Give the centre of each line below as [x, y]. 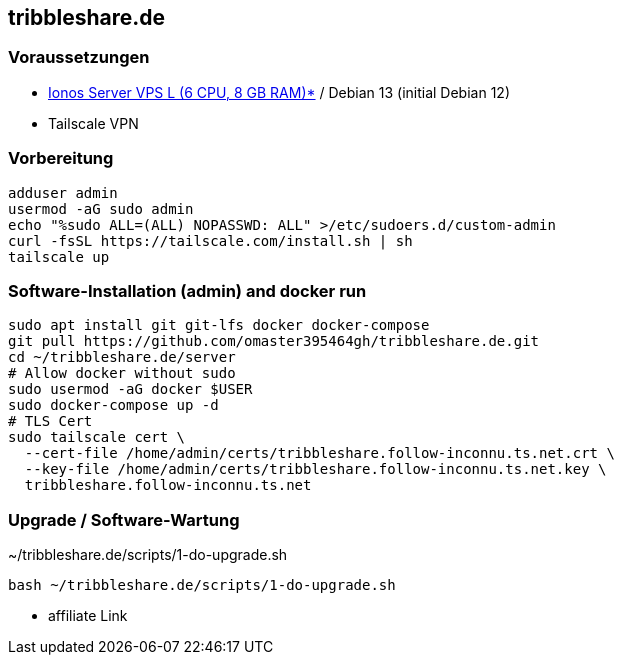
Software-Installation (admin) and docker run [187, 290]
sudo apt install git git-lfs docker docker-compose [219, 325]
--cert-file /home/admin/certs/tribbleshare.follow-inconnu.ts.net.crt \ [319, 453]
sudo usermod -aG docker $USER [130, 389]
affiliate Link [88, 616]
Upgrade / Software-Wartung [124, 519]
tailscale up [59, 256]
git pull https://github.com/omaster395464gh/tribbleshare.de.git [274, 341]
